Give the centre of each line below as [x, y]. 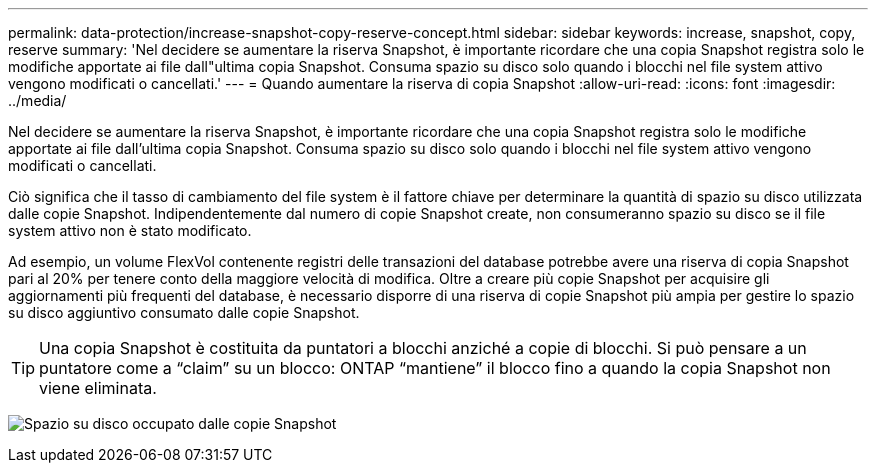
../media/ [37, 100]
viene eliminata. [98, 388]
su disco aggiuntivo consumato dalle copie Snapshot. [184, 312]
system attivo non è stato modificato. [130, 230]
